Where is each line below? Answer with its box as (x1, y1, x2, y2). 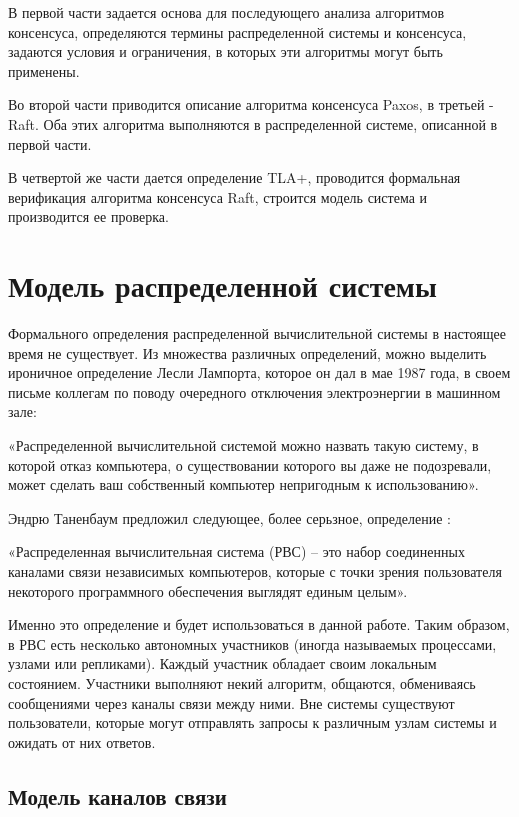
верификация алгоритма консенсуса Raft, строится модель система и (8, 186, 428, 207)
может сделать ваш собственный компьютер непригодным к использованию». (8, 474, 479, 495)
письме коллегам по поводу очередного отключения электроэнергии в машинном (8, 381, 501, 402)
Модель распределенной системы (8, 265, 437, 306)
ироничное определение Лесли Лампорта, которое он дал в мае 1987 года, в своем (8, 362, 511, 383)
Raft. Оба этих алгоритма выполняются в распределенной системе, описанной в (8, 113, 498, 134)
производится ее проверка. (8, 206, 169, 227)
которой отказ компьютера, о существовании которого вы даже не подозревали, (8, 454, 492, 475)
